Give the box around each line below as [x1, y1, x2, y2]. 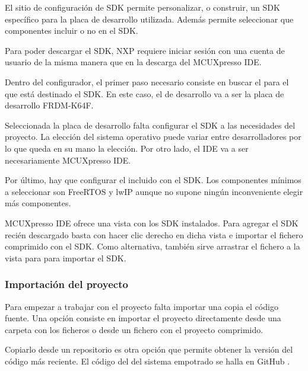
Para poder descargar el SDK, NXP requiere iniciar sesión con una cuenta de [5, 44, 285, 56]
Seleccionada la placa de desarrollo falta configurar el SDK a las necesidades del [5, 119, 296, 131]
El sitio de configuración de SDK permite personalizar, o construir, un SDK [5, 1, 280, 13]
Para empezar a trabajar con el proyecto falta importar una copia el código [5, 300, 278, 312]
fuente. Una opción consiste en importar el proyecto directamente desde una [5, 312, 281, 324]
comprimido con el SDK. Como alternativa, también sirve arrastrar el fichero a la [5, 240, 300, 252]
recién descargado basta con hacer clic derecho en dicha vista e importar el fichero [5, 228, 303, 241]
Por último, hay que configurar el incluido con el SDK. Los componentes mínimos [5, 174, 301, 186]
